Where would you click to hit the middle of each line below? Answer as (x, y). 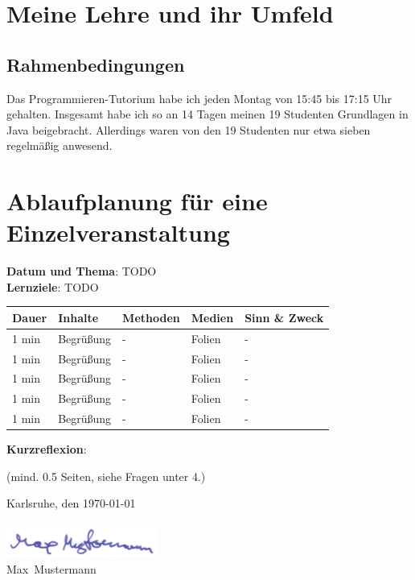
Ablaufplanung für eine (137, 201)
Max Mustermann (51, 569)
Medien (212, 317)
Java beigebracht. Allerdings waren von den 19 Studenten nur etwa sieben (189, 129)
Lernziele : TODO (53, 286)
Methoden (151, 317)
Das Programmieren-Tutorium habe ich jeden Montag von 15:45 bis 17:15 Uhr (199, 98)
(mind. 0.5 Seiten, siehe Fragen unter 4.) (106, 476)
